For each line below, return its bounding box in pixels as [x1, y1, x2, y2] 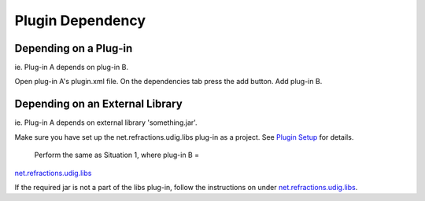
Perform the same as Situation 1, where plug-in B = [34, 150, 200, 160]
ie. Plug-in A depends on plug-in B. [14, 63, 129, 72]
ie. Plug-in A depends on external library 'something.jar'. [14, 118, 198, 127]
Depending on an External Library [14, 97, 183, 111]
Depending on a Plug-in [14, 42, 133, 55]
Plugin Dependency [14, 12, 146, 29]
